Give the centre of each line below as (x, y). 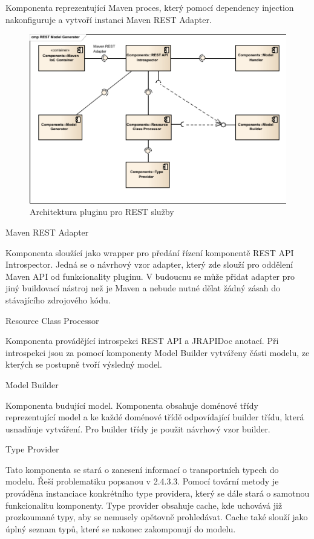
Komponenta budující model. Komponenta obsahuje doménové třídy (132, 405)
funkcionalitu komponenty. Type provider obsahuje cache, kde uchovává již (144, 505)
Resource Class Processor (52, 320)
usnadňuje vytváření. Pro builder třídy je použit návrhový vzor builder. (138, 428)
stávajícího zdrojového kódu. (58, 299)
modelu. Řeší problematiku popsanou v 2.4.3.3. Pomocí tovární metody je (142, 481)
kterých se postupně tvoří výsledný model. (84, 364)
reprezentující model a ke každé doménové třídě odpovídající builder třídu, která (155, 417)
